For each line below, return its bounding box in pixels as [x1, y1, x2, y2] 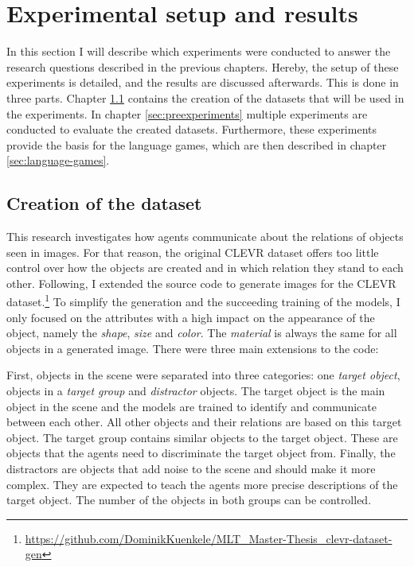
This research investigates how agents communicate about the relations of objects [6, 228, 404, 245]
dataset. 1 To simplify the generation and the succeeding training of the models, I [6, 291, 400, 310]
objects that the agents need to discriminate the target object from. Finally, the [6, 445, 396, 461]
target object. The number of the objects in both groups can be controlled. [6, 491, 372, 508]
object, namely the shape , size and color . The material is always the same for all [6, 324, 397, 341]
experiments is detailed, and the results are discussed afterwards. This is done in [6, 74, 399, 91]
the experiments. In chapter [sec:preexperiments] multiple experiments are [6, 105, 368, 122]
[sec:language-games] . [6, 152, 110, 169]
